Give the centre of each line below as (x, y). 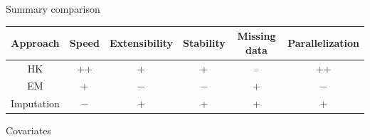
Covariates (28, 130)
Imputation (35, 103)
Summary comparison (53, 9)
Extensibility (141, 42)
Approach (35, 42)
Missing (257, 36)
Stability (204, 42)
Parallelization (323, 42)
